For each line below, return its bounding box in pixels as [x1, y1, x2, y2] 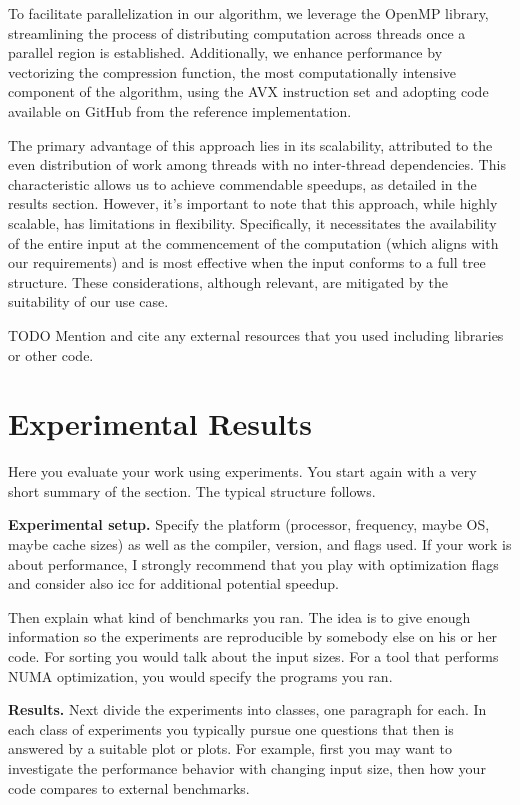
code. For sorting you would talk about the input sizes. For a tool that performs [8, 645, 499, 666]
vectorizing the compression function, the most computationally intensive [8, 61, 456, 82]
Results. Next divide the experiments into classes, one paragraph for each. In [8, 699, 487, 720]
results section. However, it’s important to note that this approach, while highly [8, 193, 498, 214]
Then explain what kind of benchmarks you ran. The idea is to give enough [8, 606, 471, 627]
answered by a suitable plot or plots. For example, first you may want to [8, 738, 452, 759]
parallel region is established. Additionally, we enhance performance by [8, 42, 443, 63]
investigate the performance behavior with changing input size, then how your [8, 757, 486, 778]
